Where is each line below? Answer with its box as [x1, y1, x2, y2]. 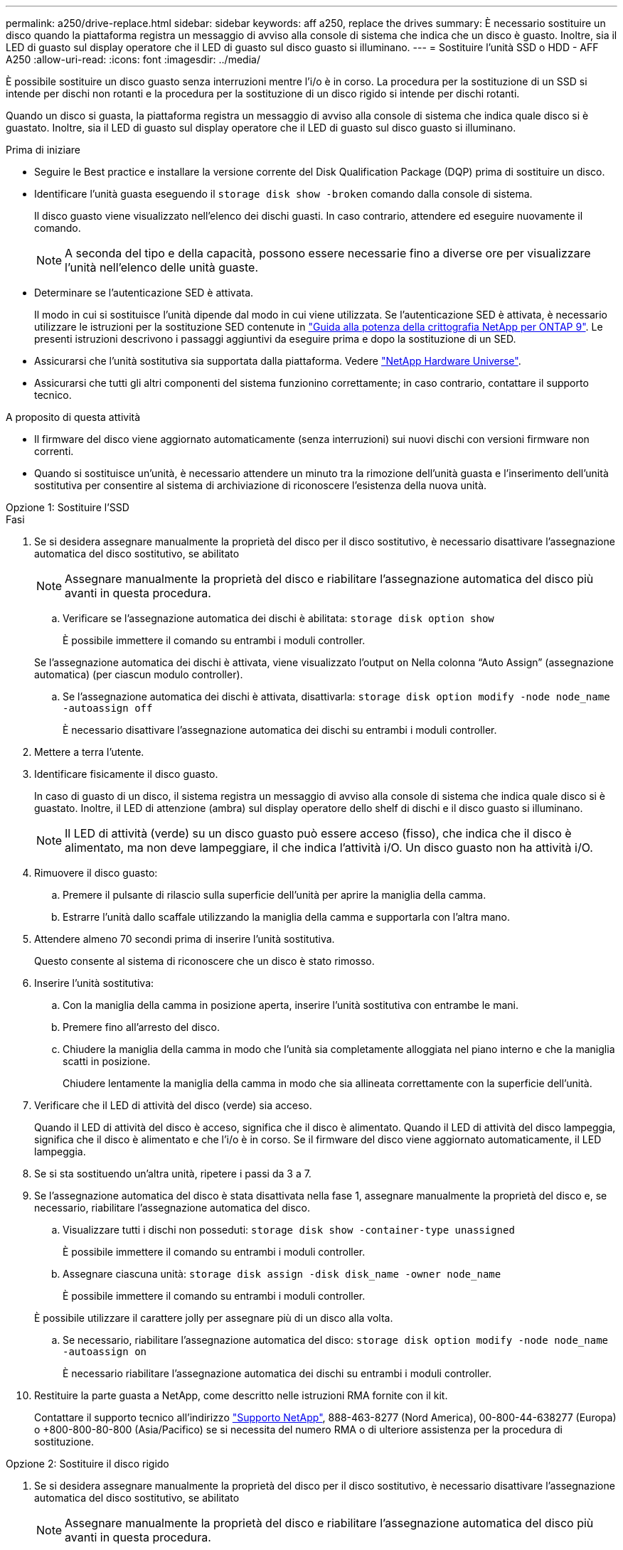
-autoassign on [63, 1346, 147, 1357]
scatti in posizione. [63, 1055, 151, 1067]
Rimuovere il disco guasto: [34, 867, 158, 879]
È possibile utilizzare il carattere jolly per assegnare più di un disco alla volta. [34, 1312, 393, 1324]
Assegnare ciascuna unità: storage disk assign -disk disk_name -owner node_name [63, 1268, 501, 1280]
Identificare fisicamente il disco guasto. [34, 768, 218, 780]
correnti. [34, 445, 74, 457]
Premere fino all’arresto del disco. [63, 1021, 220, 1033]
